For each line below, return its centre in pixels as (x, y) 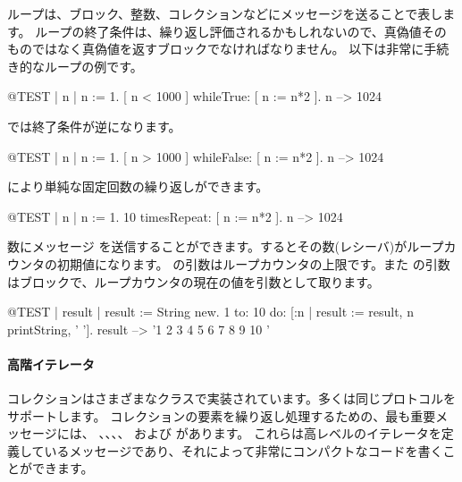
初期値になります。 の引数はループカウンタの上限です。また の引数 (253, 263)
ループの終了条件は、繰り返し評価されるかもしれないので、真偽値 (228, 31)
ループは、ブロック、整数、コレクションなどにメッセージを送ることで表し (225, 13)
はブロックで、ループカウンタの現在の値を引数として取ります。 (193, 281)
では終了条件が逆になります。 (94, 126)
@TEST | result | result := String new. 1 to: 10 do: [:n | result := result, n (210, 312)
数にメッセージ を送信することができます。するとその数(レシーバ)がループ (226, 246)
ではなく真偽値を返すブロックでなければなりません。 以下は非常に (228, 49)
